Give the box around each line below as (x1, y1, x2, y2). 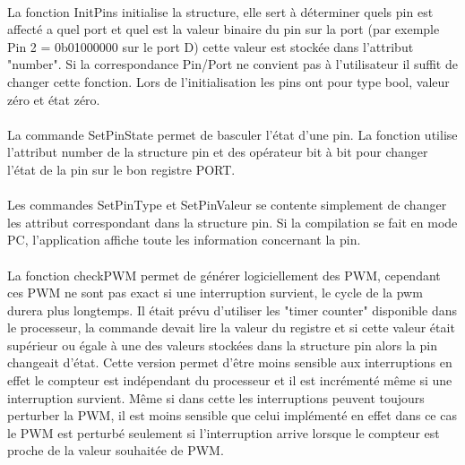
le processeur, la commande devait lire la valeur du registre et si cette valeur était (7, 318, 455, 337)
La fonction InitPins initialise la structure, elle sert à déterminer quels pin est (7, 2, 434, 21)
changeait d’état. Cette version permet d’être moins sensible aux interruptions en (7, 353, 452, 372)
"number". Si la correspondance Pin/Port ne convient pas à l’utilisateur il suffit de (7, 55, 458, 73)
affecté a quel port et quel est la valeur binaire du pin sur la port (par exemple (7, 20, 440, 39)
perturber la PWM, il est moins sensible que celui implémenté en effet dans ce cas (7, 406, 457, 425)
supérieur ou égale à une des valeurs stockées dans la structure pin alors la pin (7, 335, 437, 354)
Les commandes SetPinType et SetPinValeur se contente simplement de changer (7, 195, 447, 214)
